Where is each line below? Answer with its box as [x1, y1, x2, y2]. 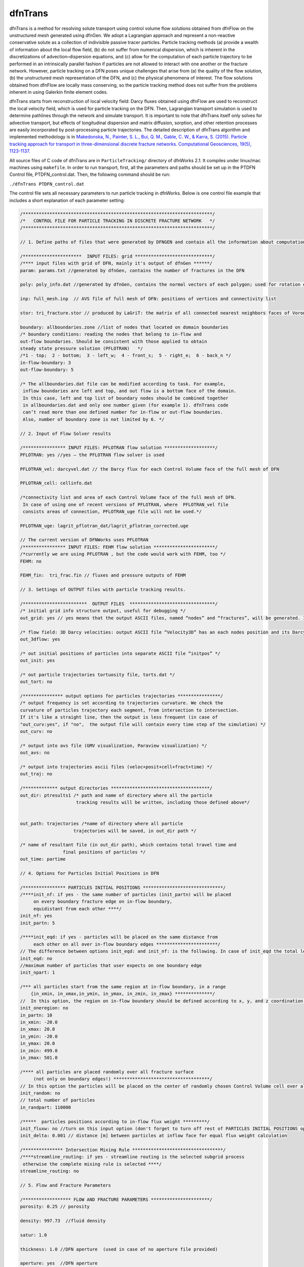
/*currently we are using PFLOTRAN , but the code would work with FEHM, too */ [20, 551, 226, 557]
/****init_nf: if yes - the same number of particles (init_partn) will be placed [20, 892, 232, 898]
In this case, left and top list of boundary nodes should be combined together [23, 395, 229, 401]
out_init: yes [20, 658, 55, 663]
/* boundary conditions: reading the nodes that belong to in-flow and [20, 331, 202, 337]
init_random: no [20, 1090, 61, 1096]
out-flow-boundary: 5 [20, 367, 74, 372]
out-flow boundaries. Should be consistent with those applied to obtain [20, 339, 207, 344]
